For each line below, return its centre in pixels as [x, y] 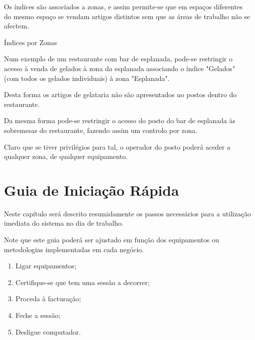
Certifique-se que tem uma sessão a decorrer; [83, 282]
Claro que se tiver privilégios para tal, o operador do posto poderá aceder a [117, 146]
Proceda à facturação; [48, 299]
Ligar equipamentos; [46, 266]
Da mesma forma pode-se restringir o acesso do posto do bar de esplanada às [120, 120]
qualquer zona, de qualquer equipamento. [66, 156]
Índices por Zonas [31, 42]
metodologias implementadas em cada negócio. [74, 249]
